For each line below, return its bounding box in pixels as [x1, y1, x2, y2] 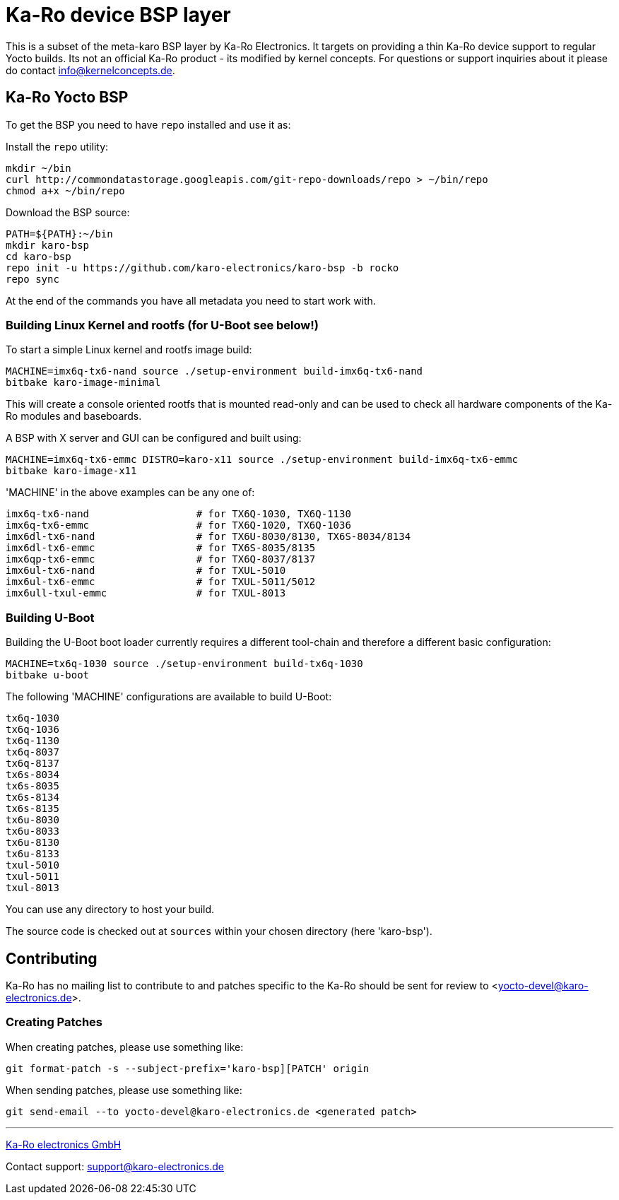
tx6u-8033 [6, 825, 59, 837]
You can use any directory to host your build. [6, 903, 215, 916]
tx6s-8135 [6, 803, 59, 815]
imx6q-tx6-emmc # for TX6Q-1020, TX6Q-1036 [6, 519, 351, 531]
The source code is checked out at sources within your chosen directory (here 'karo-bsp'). [6, 925, 432, 938]
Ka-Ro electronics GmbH [6, 1138, 122, 1151]
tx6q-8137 [6, 758, 59, 770]
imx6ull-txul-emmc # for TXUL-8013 [6, 587, 286, 599]
